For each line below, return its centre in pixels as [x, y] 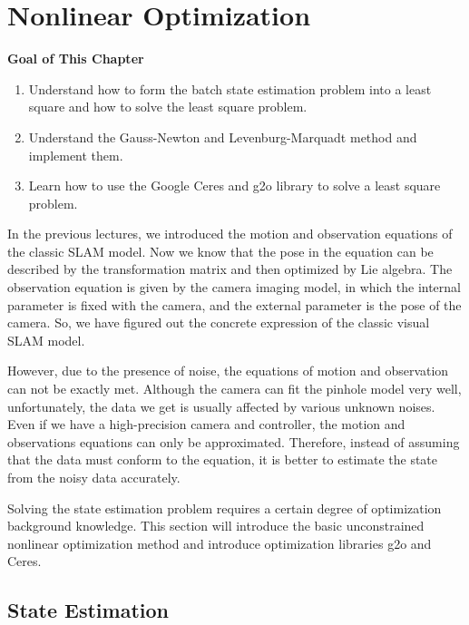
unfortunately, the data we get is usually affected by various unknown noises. [221, 406]
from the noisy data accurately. [94, 477]
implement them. [76, 155]
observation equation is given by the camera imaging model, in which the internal [234, 287]
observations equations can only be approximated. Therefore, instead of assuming [234, 441]
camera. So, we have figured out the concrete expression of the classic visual [219, 322]
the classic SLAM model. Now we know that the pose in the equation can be [220, 251]
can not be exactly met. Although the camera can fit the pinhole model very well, [234, 389]
